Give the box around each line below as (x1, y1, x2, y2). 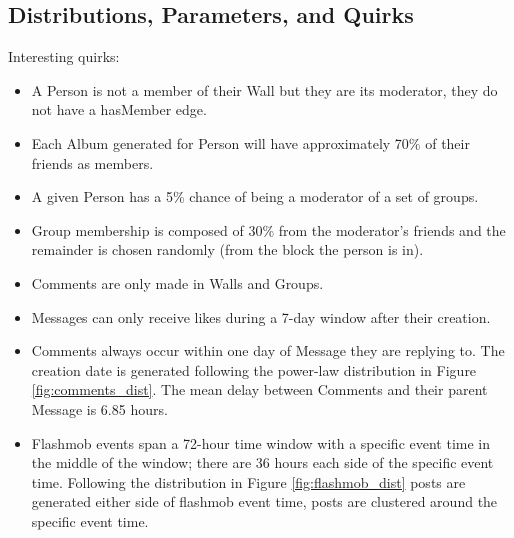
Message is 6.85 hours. (31, 398, 168, 419)
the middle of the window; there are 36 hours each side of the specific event (31, 452, 494, 473)
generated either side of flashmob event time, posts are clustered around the (31, 491, 498, 512)
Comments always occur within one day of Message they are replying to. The (31, 340, 505, 361)
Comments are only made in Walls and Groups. (31, 272, 324, 293)
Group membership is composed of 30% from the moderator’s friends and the (31, 219, 506, 240)
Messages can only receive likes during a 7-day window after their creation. (31, 306, 491, 327)
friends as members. (31, 152, 154, 173)
